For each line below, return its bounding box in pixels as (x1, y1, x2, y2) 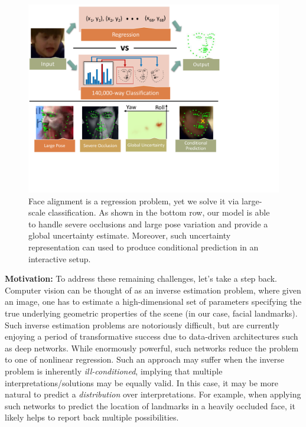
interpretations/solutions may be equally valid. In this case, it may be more (5, 376, 278, 389)
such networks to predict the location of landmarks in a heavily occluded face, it (5, 399, 295, 412)
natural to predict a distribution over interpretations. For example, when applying (5, 388, 301, 400)
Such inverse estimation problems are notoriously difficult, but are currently (5, 318, 279, 331)
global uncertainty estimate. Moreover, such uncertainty (28, 229, 231, 242)
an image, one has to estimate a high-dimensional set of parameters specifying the (5, 295, 302, 308)
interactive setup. (28, 252, 91, 265)
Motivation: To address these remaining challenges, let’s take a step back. (5, 272, 277, 285)
